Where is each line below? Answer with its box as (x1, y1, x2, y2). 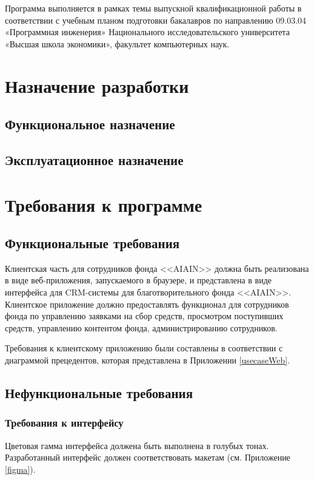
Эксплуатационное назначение (5, 150, 184, 169)
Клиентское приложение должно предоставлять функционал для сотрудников (5, 297, 289, 310)
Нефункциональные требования (5, 384, 193, 402)
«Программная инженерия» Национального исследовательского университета (5, 25, 290, 38)
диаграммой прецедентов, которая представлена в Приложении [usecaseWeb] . (5, 354, 290, 367)
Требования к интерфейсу (5, 415, 124, 430)
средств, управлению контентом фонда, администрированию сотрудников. (5, 321, 278, 334)
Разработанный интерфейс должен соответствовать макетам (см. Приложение (5, 451, 290, 464)
